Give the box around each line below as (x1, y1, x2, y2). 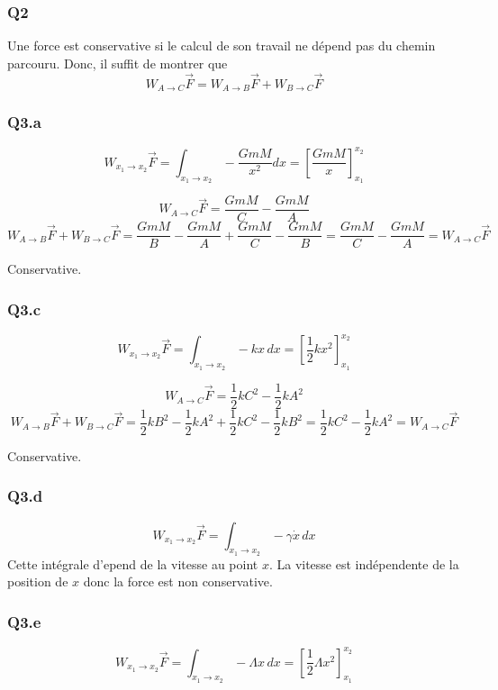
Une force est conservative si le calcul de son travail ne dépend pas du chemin (7, 36, 436, 55)
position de (7, 572, 68, 591)
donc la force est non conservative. (83, 572, 273, 591)
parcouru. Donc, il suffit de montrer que (7, 53, 228, 72)
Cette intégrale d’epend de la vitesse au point (7, 554, 258, 573)
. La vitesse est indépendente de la (268, 554, 459, 573)
